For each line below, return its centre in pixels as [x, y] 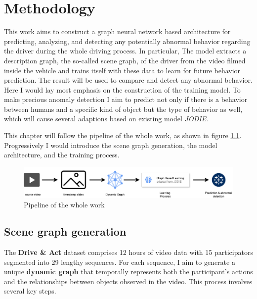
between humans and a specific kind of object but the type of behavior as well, [123, 109]
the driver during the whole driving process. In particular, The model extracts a [125, 51]
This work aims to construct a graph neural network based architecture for [117, 31]
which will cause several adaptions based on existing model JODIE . [106, 119]
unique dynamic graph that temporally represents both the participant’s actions [128, 272]
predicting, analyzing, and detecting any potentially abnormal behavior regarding [127, 41]
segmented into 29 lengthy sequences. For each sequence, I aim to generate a [120, 262]
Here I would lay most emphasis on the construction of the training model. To [122, 89]
